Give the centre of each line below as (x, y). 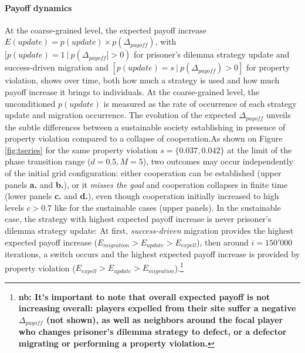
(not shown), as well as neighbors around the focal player (165, 319)
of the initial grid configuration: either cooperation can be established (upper (143, 173)
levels (14, 207)
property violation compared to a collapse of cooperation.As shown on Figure (144, 138)
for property (268, 67)
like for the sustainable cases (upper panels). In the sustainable (167, 207)
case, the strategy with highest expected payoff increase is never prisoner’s (138, 219)
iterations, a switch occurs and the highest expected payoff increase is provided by (152, 254)
